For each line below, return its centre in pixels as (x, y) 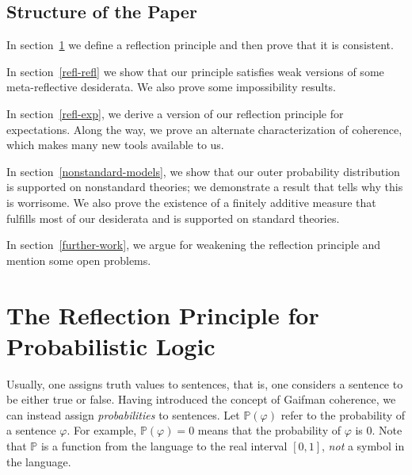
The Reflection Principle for (163, 314)
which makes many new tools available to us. (115, 145)
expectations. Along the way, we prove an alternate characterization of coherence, (204, 129)
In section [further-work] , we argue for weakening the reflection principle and (194, 245)
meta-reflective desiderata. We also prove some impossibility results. (171, 87)
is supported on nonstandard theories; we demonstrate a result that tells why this (205, 187)
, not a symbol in (363, 446)
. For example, (102, 430)
